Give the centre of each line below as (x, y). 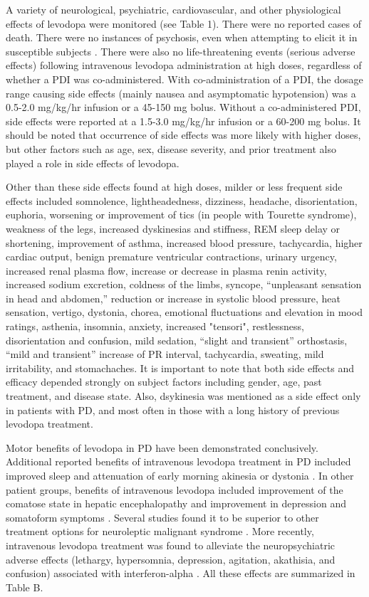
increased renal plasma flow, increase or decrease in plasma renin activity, (166, 270)
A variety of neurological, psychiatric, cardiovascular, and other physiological (173, 9)
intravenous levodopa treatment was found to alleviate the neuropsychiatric (171, 545)
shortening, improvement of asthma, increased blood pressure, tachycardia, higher (184, 242)
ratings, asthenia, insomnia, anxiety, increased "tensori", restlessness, (155, 326)
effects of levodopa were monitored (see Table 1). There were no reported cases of (183, 23)
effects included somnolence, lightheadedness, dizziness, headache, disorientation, (182, 200)
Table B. (25, 587)
